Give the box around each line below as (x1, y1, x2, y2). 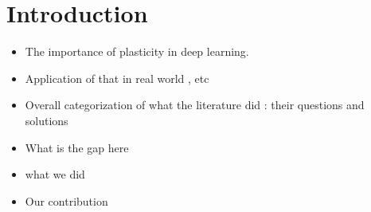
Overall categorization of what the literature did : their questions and (25, 96, 365, 113)
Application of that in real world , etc (25, 69, 209, 86)
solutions (25, 112, 68, 128)
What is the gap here (25, 139, 129, 155)
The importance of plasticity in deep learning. (25, 43, 249, 60)
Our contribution (25, 192, 108, 209)
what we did (25, 166, 85, 183)
